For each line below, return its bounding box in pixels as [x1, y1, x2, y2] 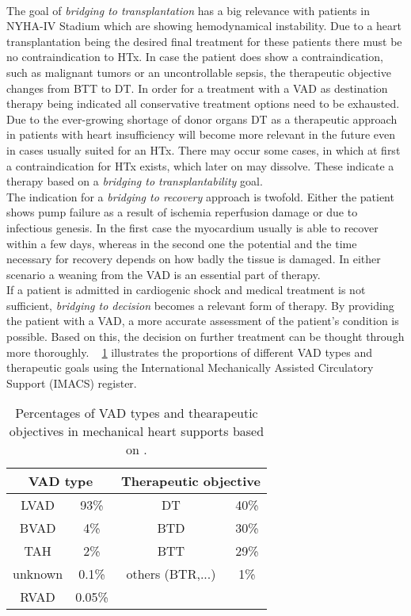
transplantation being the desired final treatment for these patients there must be [6, 33, 402, 49]
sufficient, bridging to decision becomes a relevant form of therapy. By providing [6, 297, 394, 313]
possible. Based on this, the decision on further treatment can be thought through [6, 328, 405, 345]
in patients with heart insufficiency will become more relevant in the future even [6, 126, 396, 143]
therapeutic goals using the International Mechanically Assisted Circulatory [6, 359, 374, 376]
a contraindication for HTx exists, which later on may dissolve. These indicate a [6, 157, 394, 174]
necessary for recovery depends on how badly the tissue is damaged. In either [6, 251, 381, 267]
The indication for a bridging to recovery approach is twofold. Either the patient [6, 188, 394, 205]
